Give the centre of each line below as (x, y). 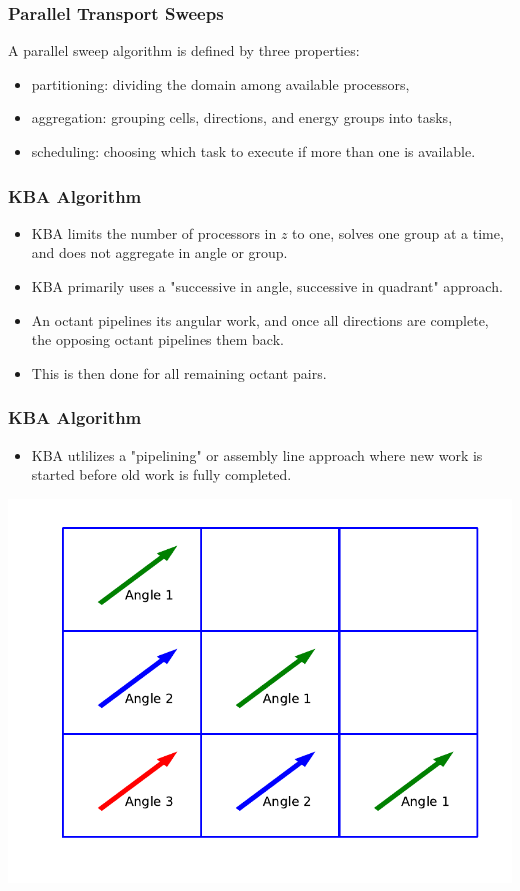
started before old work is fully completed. (161, 474)
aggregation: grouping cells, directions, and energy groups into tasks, (242, 117)
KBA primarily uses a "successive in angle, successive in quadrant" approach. (267, 286)
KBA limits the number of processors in (154, 232)
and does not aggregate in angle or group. (159, 252)
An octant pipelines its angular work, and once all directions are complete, (260, 319)
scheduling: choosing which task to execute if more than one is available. (253, 151)
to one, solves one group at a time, (398, 232)
